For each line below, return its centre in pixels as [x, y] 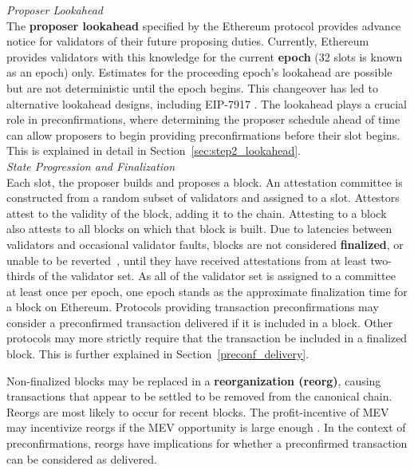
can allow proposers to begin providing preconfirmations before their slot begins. [203, 134]
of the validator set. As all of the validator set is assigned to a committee [217, 276]
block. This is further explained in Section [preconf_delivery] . [158, 354]
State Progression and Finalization [91, 166]
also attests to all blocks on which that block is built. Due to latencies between [199, 229]
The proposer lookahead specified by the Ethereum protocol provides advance [204, 25]
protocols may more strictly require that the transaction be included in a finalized [207, 338]
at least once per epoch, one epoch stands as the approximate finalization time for [207, 291]
